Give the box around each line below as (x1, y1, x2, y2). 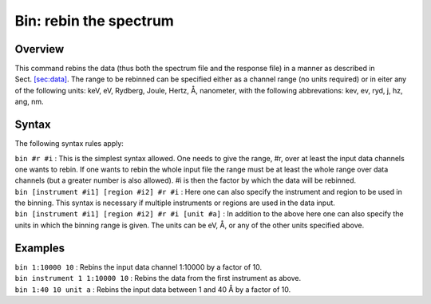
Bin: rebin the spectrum (14, 12, 175, 30)
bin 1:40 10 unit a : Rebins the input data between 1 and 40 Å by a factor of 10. (14, 284, 291, 294)
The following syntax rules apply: (14, 139, 124, 148)
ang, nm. (14, 97, 44, 107)
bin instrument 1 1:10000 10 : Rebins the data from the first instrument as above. (14, 274, 302, 283)
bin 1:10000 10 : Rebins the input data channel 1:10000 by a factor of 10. (14, 262, 263, 271)
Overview (14, 42, 65, 56)
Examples (14, 241, 65, 255)
